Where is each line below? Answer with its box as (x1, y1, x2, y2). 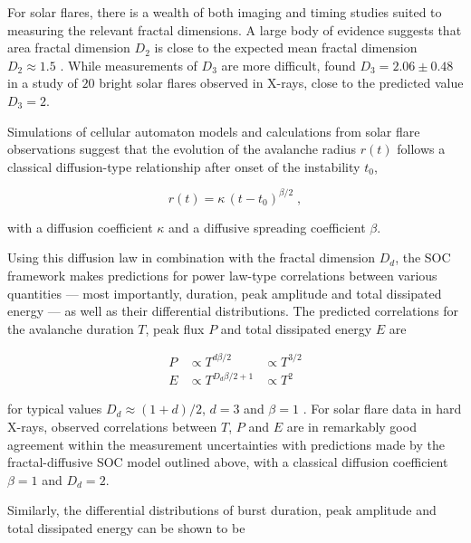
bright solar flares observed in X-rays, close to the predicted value (99, 73, 464, 92)
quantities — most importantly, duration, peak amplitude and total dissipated (7, 283, 442, 302)
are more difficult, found (221, 55, 356, 74)
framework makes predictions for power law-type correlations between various (7, 266, 437, 285)
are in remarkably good (286, 417, 417, 436)
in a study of (7, 73, 78, 92)
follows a (397, 139, 446, 158)
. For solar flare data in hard (303, 399, 462, 418)
